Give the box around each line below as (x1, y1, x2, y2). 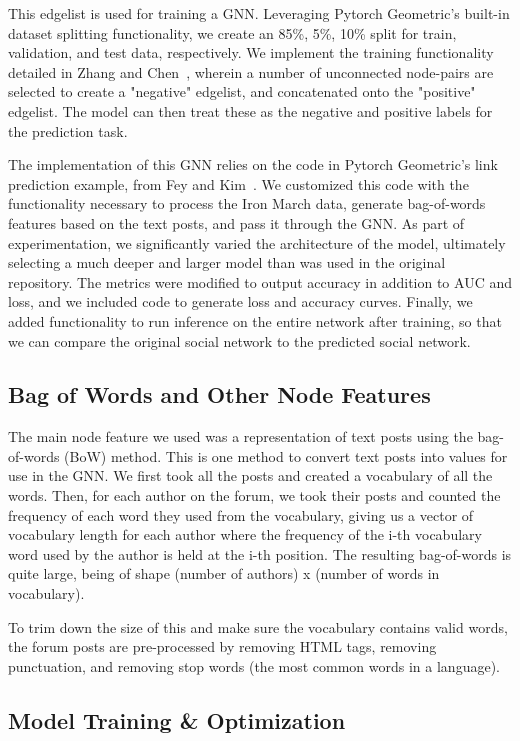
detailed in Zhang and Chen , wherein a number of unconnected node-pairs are (8, 61, 494, 82)
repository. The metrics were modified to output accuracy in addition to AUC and (8, 271, 512, 292)
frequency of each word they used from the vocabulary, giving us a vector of (8, 504, 474, 525)
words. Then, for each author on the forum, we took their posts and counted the (8, 485, 501, 506)
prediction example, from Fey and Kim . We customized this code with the (8, 173, 469, 194)
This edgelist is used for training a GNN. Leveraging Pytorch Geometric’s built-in (8, 3, 510, 23)
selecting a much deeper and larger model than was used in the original (8, 252, 446, 273)
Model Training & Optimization (8, 704, 346, 735)
